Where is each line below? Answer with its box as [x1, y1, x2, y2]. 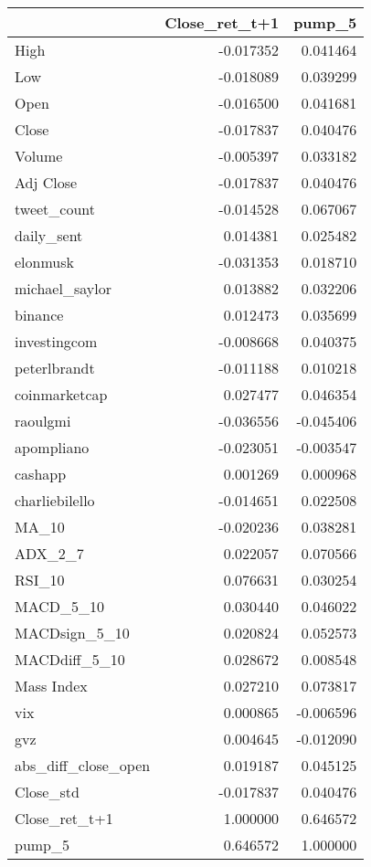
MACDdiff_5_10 [15, 649, 125, 670]
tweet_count [15, 198, 95, 219]
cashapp [15, 463, 67, 484]
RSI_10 [15, 569, 65, 590]
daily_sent [15, 225, 83, 246]
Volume [15, 145, 63, 166]
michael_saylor [15, 278, 111, 299]
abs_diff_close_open [15, 755, 151, 776]
